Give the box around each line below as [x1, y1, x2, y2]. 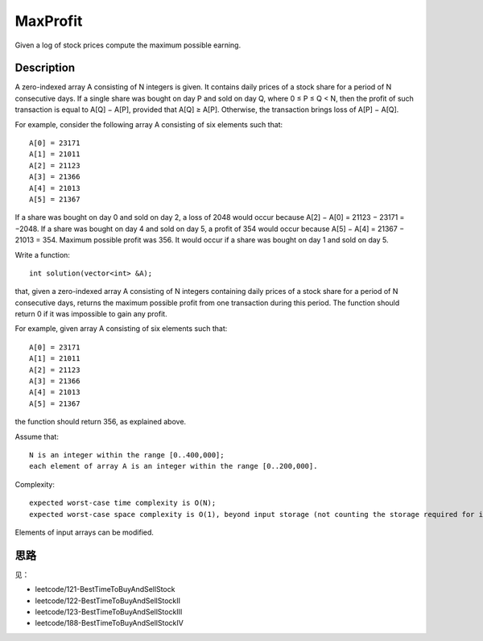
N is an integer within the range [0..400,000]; [29, 451, 225, 459]
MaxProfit [14, 12, 83, 30]
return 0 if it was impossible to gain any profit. [14, 309, 168, 319]
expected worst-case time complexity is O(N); [29, 498, 217, 507]
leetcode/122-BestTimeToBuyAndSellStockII [35, 596, 181, 606]
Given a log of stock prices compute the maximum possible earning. [14, 40, 242, 50]
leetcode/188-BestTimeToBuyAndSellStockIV [35, 618, 184, 628]
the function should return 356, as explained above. [14, 417, 187, 427]
